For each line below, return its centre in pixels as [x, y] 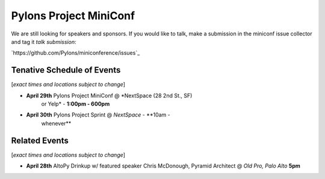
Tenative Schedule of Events [66, 70]
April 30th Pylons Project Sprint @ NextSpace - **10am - [98, 115]
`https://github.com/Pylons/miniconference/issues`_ [76, 53]
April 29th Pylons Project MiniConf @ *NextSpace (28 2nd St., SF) [109, 96]
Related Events [40, 140]
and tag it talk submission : [44, 41]
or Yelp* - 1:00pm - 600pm [76, 104]
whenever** [56, 123]
